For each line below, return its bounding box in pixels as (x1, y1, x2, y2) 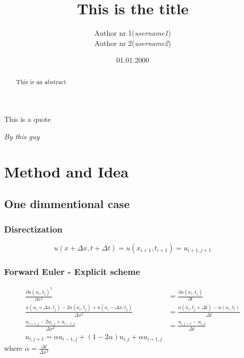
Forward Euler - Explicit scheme (4, 265, 140, 277)
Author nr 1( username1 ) (94, 28, 171, 38)
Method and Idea (4, 161, 129, 182)
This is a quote (4, 114, 51, 124)
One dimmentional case (4, 196, 130, 212)
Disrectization (4, 222, 63, 235)
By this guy (4, 131, 40, 141)
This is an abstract (16, 77, 66, 86)
